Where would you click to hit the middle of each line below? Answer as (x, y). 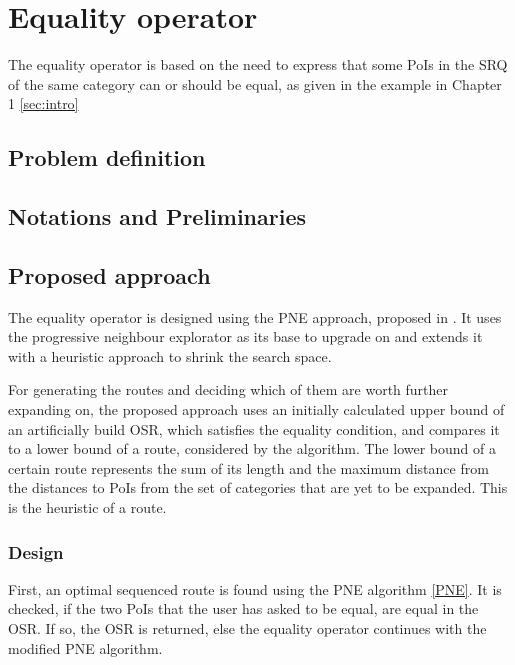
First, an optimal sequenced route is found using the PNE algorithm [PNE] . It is (255, 588)
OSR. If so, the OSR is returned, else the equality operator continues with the (247, 628)
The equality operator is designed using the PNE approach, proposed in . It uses (255, 316)
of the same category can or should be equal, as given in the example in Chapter (255, 83)
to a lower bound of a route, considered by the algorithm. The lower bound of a (252, 448)
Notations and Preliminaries (157, 216)
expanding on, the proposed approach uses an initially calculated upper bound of (256, 409)
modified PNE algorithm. (85, 647)
